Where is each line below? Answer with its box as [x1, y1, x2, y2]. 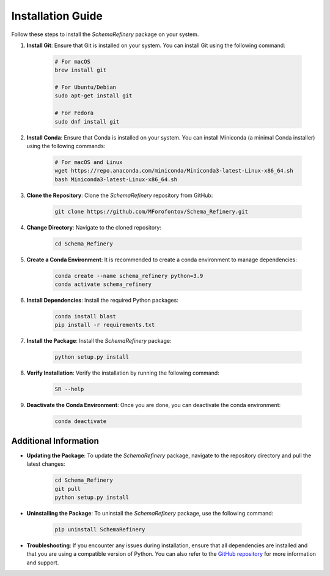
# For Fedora [54, 110, 94, 116]
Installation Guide [11, 9, 103, 23]
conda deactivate [54, 418, 107, 425]
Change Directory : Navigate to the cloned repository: [26, 223, 162, 231]
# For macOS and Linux [54, 159, 123, 166]
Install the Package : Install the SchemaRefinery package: [26, 337, 172, 345]
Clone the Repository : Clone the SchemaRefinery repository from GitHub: [26, 192, 213, 199]
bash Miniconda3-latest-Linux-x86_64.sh [54, 176, 177, 183]
